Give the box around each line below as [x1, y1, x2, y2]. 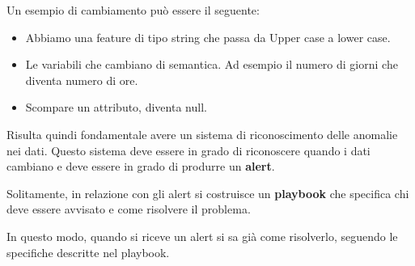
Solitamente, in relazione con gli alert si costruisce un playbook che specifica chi [6, 184, 409, 201]
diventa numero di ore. [25, 71, 138, 88]
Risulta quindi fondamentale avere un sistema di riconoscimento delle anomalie [6, 125, 398, 142]
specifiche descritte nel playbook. [6, 243, 170, 260]
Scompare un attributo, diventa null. [25, 99, 207, 116]
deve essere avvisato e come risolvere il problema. [6, 201, 251, 217]
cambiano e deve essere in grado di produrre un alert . [6, 158, 275, 175]
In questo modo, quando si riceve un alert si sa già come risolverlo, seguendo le [6, 227, 398, 244]
